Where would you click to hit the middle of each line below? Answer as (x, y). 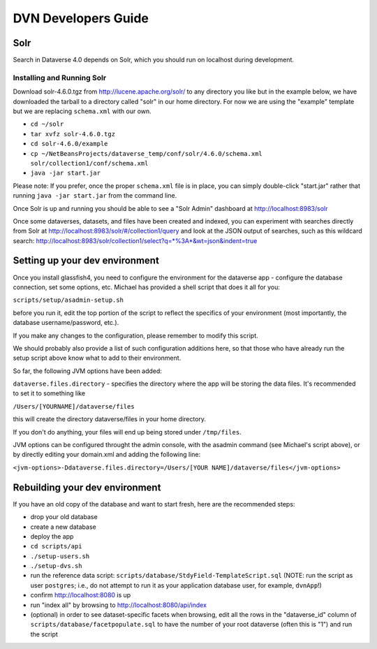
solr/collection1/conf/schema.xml (89, 163)
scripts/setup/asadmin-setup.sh (68, 300)
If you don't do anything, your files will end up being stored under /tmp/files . (127, 432)
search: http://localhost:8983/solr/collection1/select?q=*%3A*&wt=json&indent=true (135, 240)
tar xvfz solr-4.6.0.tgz (73, 134)
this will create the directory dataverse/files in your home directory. (109, 419)
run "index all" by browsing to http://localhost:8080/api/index (119, 605)
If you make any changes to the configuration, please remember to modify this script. (135, 335)
